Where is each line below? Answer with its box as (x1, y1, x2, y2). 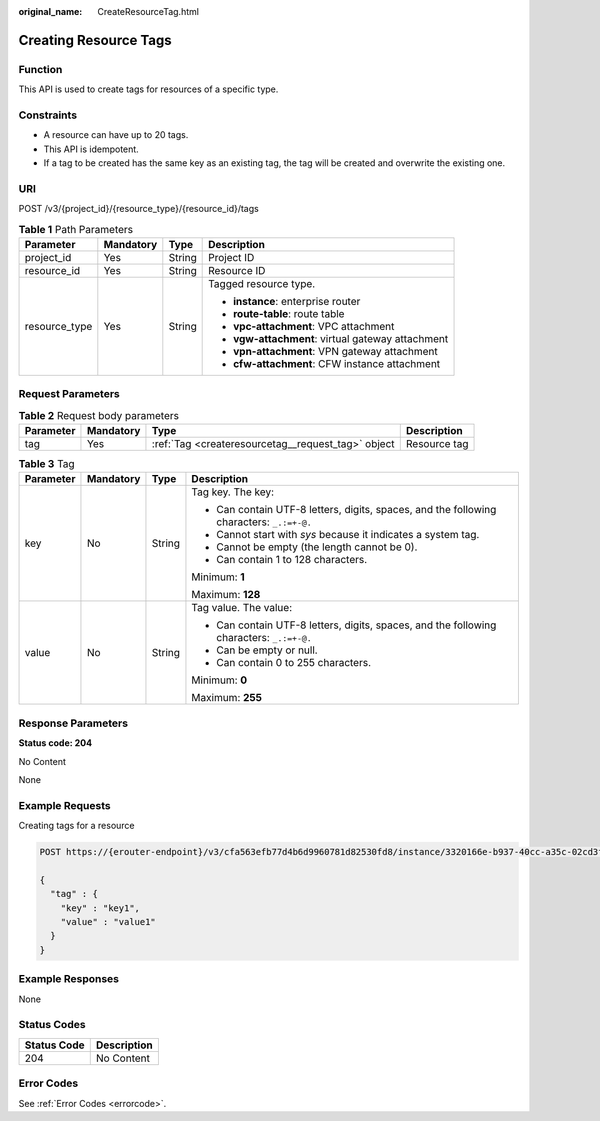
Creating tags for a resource (18, 820, 135, 832)
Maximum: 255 (191, 691, 262, 705)
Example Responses (18, 972, 120, 986)
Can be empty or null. (216, 643, 319, 657)
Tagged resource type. (208, 276, 316, 290)
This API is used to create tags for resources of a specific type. (18, 83, 279, 95)
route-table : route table (233, 306, 345, 320)
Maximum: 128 (191, 588, 261, 602)
